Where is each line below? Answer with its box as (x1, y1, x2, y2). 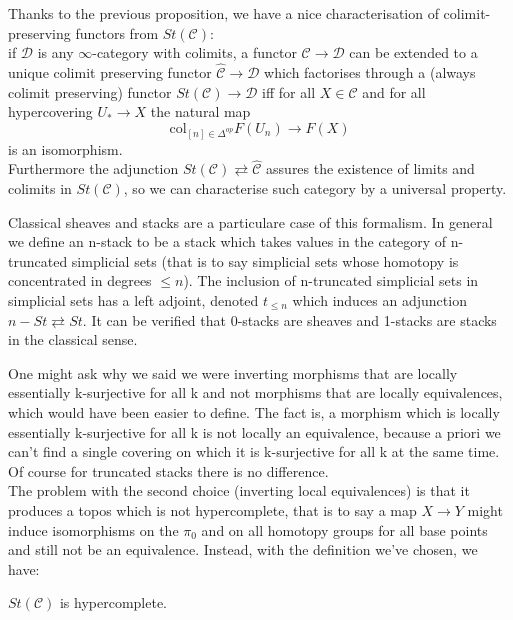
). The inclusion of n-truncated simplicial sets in (183, 270, 479, 291)
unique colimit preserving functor (8, 62, 212, 82)
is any (37, 42, 74, 63)
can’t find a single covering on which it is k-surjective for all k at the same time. (8, 441, 500, 462)
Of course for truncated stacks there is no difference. (8, 460, 329, 481)
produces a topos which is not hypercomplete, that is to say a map (8, 499, 417, 520)
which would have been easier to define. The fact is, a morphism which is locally (8, 401, 500, 422)
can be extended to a (349, 42, 478, 63)
